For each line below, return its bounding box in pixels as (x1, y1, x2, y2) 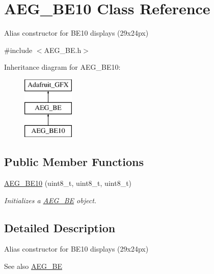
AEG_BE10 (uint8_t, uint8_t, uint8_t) (4, 178, 132, 188)
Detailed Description (4, 220, 116, 235)
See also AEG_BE (4, 261, 62, 271)
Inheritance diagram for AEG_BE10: (4, 62, 121, 72)
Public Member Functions (4, 154, 144, 170)
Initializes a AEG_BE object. (4, 195, 97, 205)
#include (4, 44, 33, 55)
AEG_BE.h (44, 44, 82, 55)
